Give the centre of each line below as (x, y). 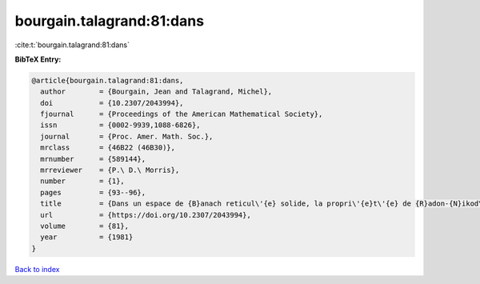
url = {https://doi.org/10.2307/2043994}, (146, 215)
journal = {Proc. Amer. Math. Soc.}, (127, 136)
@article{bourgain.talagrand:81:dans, (108, 80)
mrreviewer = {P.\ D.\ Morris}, (110, 170)
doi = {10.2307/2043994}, (112, 103)
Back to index (37, 269)
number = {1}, (83, 181)
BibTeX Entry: (38, 59)
